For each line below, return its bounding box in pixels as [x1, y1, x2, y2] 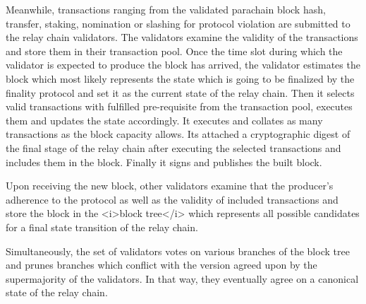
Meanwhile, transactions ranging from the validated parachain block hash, [6, 2, 326, 16]
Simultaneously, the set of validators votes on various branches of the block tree [6, 243, 350, 258]
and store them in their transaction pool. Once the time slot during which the [6, 43, 343, 58]
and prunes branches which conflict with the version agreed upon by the [6, 257, 317, 272]
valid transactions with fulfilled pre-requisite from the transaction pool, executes [6, 99, 353, 114]
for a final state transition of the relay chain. [6, 219, 198, 234]
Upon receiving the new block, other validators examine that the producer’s [6, 178, 334, 193]
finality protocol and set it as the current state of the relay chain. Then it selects [6, 85, 355, 100]
